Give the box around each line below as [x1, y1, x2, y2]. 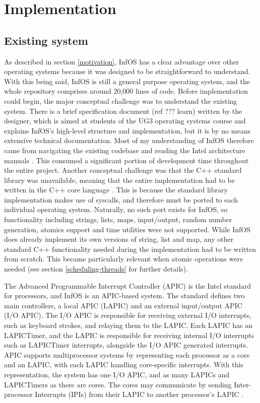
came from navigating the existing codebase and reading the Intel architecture [4, 145, 245, 155]
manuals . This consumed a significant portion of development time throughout [4, 155, 249, 165]
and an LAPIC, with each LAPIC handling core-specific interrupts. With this [4, 359, 243, 370]
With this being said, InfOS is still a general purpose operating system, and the [4, 76, 250, 86]
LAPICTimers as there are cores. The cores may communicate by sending [4, 379, 232, 389]
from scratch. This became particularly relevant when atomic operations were [4, 253, 243, 264]
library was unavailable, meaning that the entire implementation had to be [4, 174, 235, 185]
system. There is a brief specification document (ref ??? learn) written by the [4, 105, 242, 116]
